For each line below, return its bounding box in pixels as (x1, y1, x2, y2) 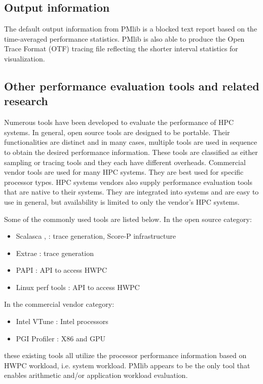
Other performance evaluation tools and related (4, 78, 259, 93)
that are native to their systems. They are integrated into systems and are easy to (4, 186, 259, 197)
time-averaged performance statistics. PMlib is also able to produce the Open (4, 33, 245, 44)
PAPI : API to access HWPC (16, 265, 107, 275)
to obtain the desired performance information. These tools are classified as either (4, 146, 258, 157)
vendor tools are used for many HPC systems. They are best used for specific (4, 167, 244, 177)
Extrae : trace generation (16, 247, 94, 258)
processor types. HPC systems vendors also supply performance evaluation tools (4, 176, 252, 187)
